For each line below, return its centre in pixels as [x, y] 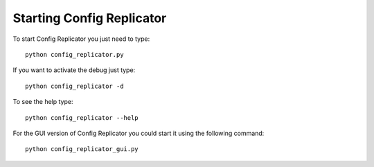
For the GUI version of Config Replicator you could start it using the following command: [139, 133]
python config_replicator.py [74, 54]
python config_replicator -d [74, 86]
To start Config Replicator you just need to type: [81, 39]
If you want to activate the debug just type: [74, 70]
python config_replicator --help [82, 117]
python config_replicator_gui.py [82, 149]
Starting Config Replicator [90, 18]
